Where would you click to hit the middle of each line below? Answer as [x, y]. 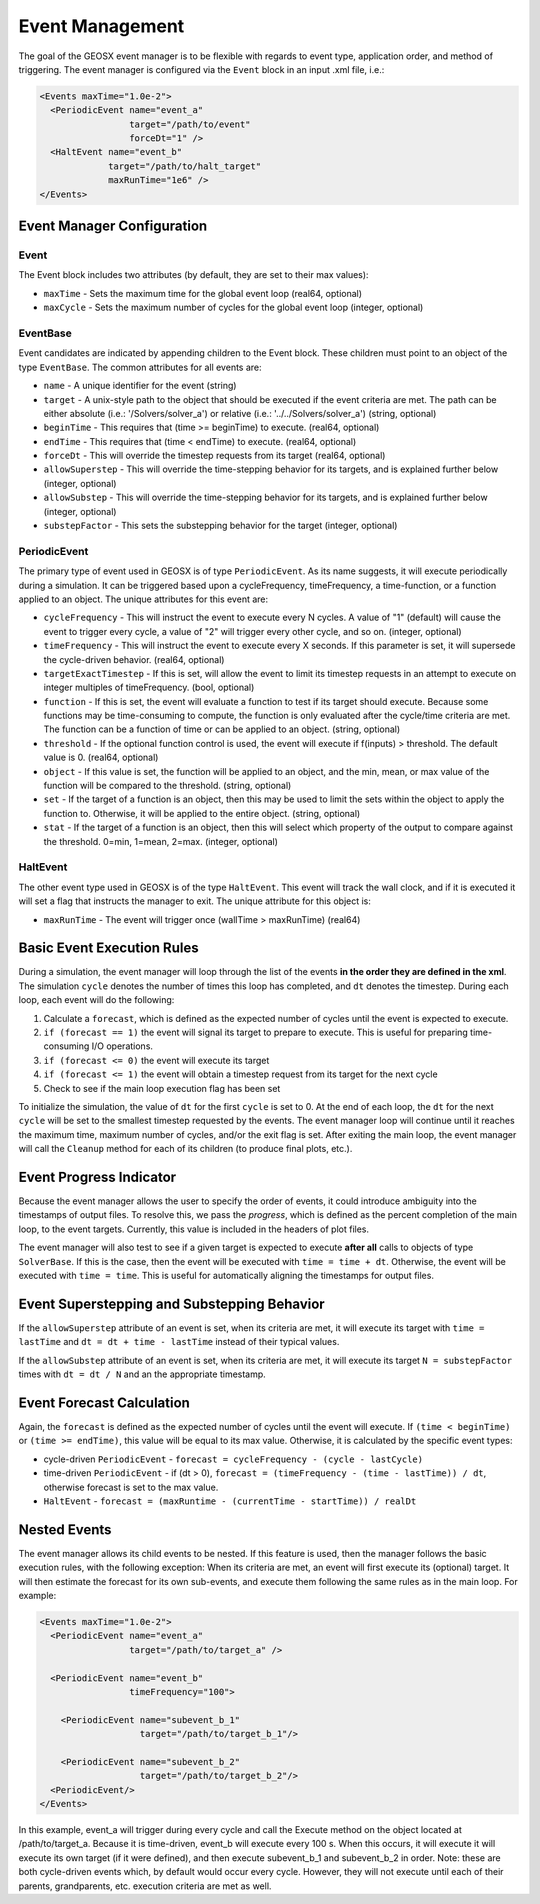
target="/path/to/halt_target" [185, 166]
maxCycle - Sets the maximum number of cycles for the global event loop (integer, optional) [233, 307]
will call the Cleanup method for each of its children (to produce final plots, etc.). [185, 1149]
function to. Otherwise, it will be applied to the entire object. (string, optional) [202, 813]
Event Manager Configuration [113, 226]
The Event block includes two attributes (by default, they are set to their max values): [193, 275]
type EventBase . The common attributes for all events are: [140, 367]
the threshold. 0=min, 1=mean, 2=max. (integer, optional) [161, 841]
